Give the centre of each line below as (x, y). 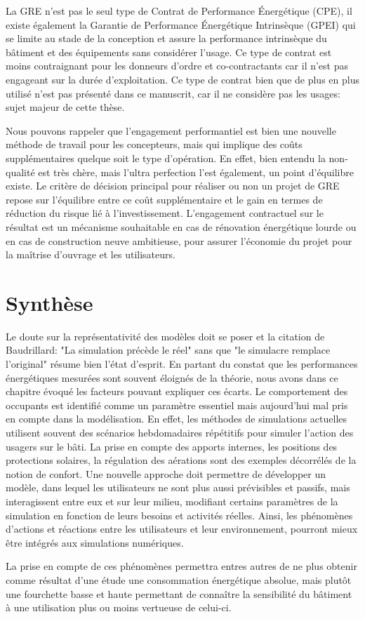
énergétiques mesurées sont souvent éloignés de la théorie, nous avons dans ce (172, 377)
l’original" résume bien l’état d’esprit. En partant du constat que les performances (182, 364)
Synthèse (49, 302)
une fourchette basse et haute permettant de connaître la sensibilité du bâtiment (179, 593)
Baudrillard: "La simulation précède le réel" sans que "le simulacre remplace (168, 350)
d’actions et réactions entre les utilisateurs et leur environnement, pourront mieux (182, 529)
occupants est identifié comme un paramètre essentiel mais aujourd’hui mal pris (177, 405)
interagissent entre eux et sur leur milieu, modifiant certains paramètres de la (172, 501)
